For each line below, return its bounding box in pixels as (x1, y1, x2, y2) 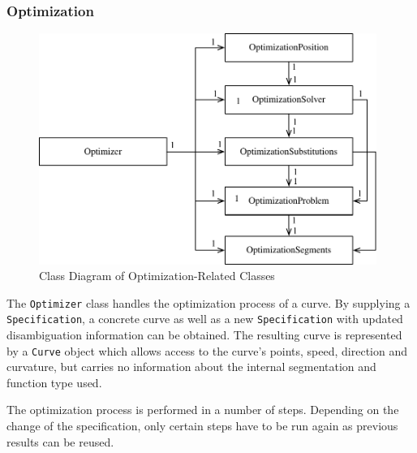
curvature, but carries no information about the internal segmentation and (6, 358, 376, 375)
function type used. (6, 373, 102, 390)
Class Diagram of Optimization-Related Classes (39, 267, 275, 284)
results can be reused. (6, 433, 114, 450)
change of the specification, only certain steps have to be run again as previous (6, 417, 398, 434)
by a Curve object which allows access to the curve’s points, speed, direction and (6, 342, 408, 359)
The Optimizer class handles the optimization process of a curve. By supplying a (6, 294, 411, 311)
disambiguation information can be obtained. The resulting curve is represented (6, 326, 402, 343)
